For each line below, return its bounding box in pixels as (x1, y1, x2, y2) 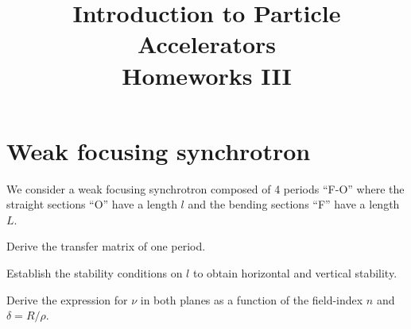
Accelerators (137, 28, 277, 60)
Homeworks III (122, 59, 292, 91)
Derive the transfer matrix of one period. (6, 238, 206, 254)
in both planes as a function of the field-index (140, 291, 363, 308)
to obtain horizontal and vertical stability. (192, 265, 397, 281)
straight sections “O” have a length (6, 196, 177, 212)
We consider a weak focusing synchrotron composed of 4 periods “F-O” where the (6, 180, 405, 197)
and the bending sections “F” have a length (188, 196, 400, 212)
